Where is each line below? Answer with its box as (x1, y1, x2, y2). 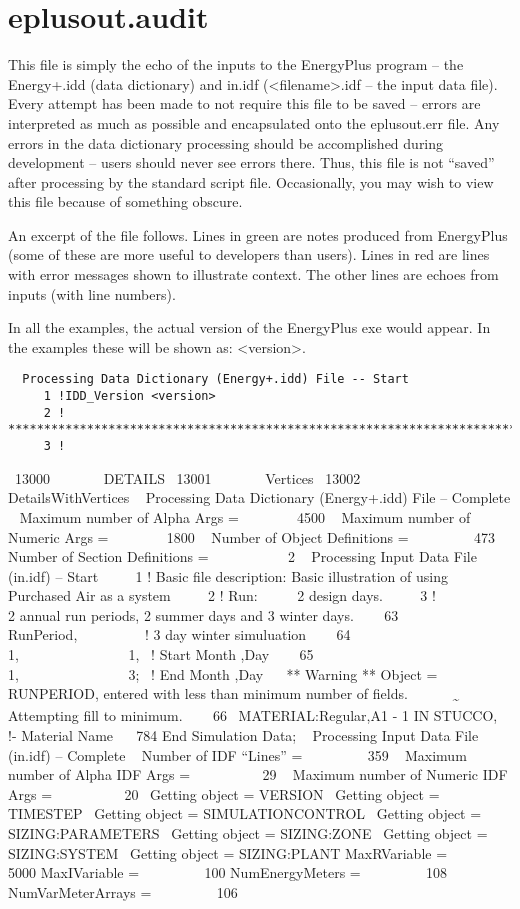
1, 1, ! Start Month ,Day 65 (8, 644, 314, 665)
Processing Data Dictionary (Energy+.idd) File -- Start (22, 372, 409, 387)
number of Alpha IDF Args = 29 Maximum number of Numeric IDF (8, 764, 508, 785)
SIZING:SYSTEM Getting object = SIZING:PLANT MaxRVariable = (8, 842, 448, 863)
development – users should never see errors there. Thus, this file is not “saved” (8, 152, 495, 173)
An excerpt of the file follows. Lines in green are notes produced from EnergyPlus (8, 224, 508, 245)
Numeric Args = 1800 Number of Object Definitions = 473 (8, 526, 495, 547)
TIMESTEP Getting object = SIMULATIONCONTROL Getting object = (8, 803, 482, 824)
